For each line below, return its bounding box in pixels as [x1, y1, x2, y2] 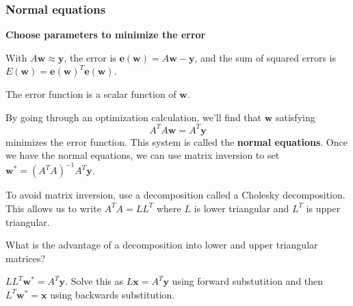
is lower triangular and [194, 201, 289, 215]
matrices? [5, 251, 46, 265]
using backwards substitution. [50, 287, 175, 301]
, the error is [64, 50, 116, 64]
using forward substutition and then [172, 274, 324, 288]
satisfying [275, 110, 315, 124]
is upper [306, 201, 341, 215]
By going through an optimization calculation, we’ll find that [5, 110, 262, 124]
